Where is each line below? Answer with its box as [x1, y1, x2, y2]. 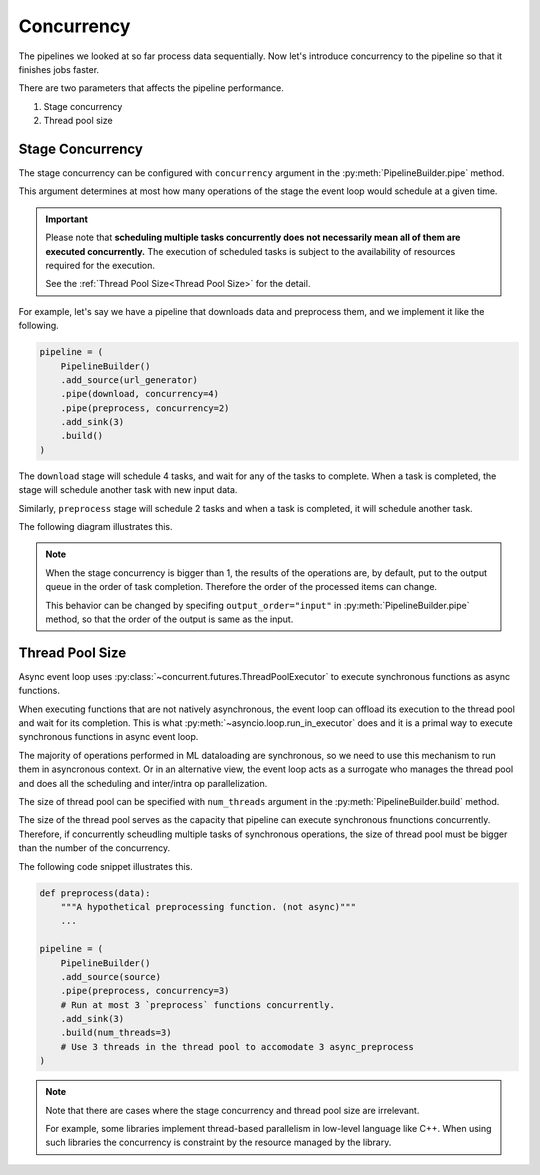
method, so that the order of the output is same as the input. [45, 613, 294, 625]
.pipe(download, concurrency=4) [60, 388, 220, 400]
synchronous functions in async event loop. [18, 731, 199, 743]
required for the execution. [45, 259, 155, 271]
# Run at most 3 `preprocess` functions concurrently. [60, 999, 335, 1010]
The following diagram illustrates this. [18, 521, 174, 533]
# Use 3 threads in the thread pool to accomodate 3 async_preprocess [60, 1041, 415, 1052]
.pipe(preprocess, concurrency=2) [60, 402, 230, 414]
